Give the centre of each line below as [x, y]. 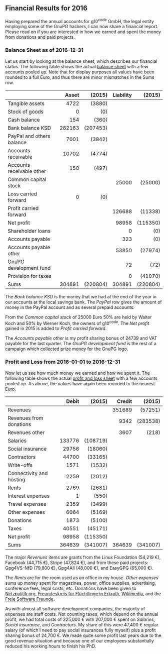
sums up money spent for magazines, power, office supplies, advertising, [81, 583]
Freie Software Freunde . [30, 599]
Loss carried [22, 194]
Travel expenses [27, 504]
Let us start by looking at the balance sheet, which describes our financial [81, 61]
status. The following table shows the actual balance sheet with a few [77, 66]
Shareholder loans [29, 231]
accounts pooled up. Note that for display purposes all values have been [80, 72]
